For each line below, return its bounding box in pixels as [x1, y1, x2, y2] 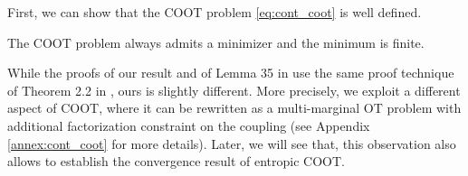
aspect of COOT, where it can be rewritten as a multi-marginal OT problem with [7, 98, 462, 117]
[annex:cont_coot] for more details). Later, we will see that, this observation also [7, 134, 456, 153]
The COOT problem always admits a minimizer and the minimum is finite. [7, 32, 425, 51]
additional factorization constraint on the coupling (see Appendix [7, 116, 370, 134]
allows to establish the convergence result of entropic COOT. [7, 152, 345, 171]
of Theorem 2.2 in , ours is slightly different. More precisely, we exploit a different [7, 80, 461, 99]
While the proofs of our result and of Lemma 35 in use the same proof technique [7, 63, 454, 82]
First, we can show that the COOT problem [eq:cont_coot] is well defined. [7, 3, 422, 21]
